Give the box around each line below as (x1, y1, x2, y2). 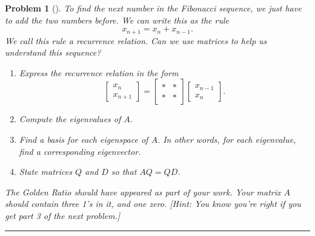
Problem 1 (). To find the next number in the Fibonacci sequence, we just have (5, 2, 302, 14)
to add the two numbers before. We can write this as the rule (5, 13, 230, 26)
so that (111, 165, 137, 178)
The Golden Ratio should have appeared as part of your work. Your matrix (5, 185, 281, 198)
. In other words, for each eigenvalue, (157, 133, 296, 146)
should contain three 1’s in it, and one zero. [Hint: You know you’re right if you (5, 197, 301, 210)
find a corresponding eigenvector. (19, 145, 141, 157)
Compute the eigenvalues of (19, 113, 121, 125)
